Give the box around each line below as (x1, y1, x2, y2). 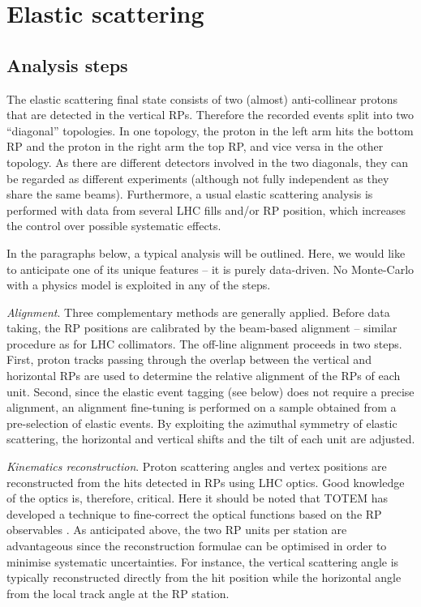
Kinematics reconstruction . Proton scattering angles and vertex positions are (6, 458, 387, 475)
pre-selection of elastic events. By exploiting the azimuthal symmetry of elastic (6, 414, 397, 431)
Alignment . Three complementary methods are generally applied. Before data (6, 303, 390, 320)
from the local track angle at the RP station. (6, 584, 230, 601)
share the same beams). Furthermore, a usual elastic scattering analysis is (6, 186, 373, 203)
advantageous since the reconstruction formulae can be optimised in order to (6, 537, 387, 554)
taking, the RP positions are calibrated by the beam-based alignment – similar (6, 319, 397, 336)
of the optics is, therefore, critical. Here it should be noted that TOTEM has (6, 489, 389, 507)
